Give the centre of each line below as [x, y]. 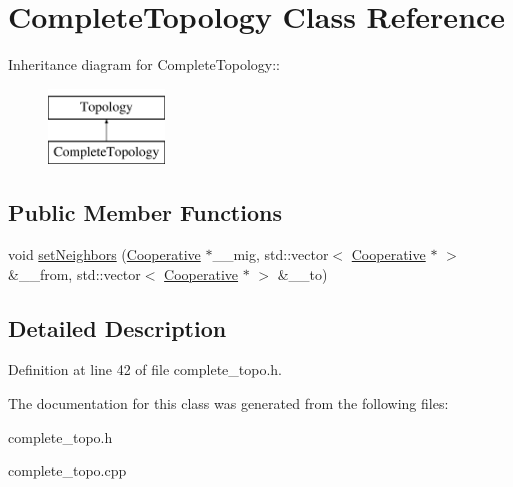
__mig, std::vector [270, 254]
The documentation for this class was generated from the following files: [228, 403]
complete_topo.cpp [67, 470]
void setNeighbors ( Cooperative [104, 254]
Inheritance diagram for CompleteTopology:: [144, 64]
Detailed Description [117, 327]
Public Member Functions [145, 212]
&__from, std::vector [74, 273]
